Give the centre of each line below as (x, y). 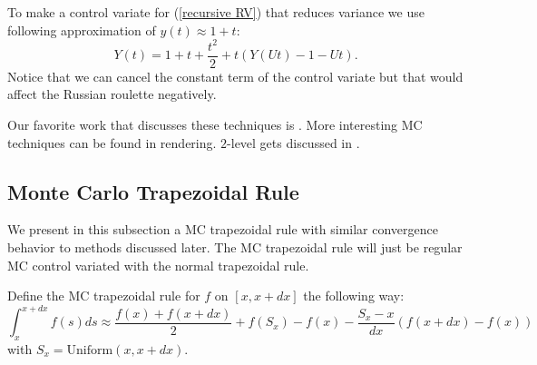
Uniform (90, 350)
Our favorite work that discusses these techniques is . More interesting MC (215, 124)
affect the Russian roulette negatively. (112, 94)
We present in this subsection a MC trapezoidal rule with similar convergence (223, 229)
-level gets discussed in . (293, 142)
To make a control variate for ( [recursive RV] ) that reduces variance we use (216, 12)
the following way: (354, 296)
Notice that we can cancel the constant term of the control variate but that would (235, 76)
